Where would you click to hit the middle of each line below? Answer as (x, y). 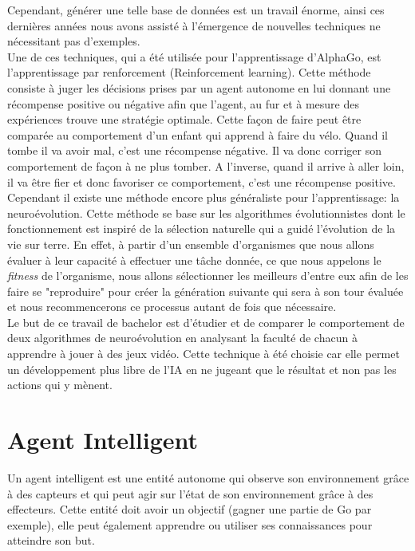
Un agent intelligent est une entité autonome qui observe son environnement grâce (208, 477)
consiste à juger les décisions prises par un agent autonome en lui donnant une (199, 87)
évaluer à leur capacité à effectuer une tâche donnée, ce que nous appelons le (194, 260)
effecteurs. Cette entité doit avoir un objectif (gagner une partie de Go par (190, 509)
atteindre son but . (51, 540)
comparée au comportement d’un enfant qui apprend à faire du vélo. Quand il (198, 134)
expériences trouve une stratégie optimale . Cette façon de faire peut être (184, 119)
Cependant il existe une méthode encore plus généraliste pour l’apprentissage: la (204, 197)
